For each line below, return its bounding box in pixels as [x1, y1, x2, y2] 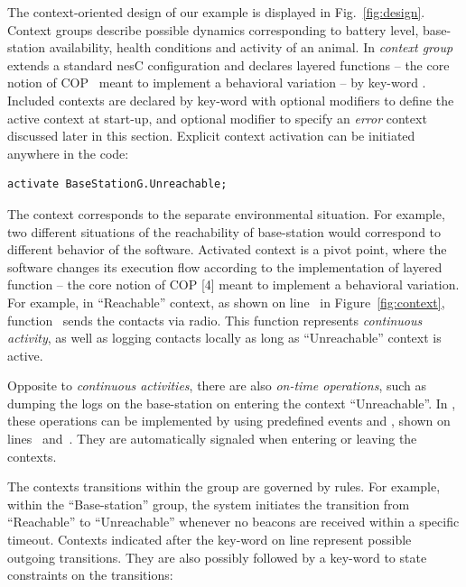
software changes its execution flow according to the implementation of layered [7, 257, 443, 276]
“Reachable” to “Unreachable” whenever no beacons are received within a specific [7, 512, 460, 531]
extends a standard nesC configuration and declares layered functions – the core [7, 55, 450, 74]
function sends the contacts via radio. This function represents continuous [7, 310, 423, 329]
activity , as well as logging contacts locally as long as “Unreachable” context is [7, 328, 442, 347]
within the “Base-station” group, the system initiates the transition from [7, 494, 410, 513]
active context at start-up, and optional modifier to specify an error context [7, 108, 427, 127]
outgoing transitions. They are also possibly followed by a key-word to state [7, 547, 427, 566]
